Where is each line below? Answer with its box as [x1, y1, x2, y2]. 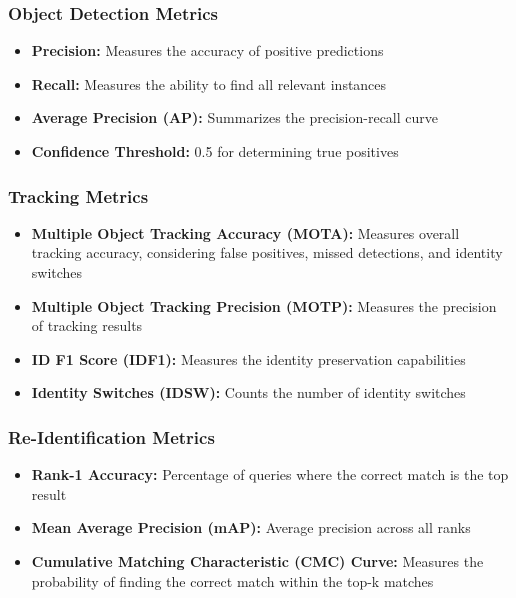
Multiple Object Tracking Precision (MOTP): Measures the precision [31, 295, 497, 316]
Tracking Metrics [8, 183, 149, 208]
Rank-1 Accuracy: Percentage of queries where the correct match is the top [31, 464, 509, 485]
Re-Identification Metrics [8, 424, 215, 449]
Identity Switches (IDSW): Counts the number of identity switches [31, 382, 466, 403]
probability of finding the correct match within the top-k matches [31, 570, 434, 591]
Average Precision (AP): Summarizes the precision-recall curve [31, 107, 438, 128]
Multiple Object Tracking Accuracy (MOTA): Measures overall [31, 222, 460, 243]
